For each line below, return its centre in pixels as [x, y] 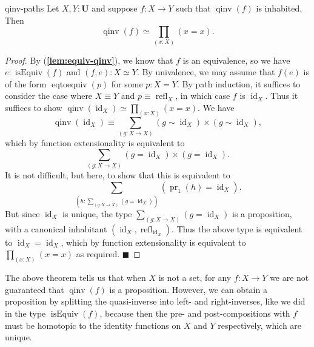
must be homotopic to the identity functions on [93, 325]
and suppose [115, 8]
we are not [289, 278]
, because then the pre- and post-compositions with [195, 313]
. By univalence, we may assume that [206, 72]
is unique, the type [97, 213]
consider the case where [49, 96]
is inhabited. [279, 8]
